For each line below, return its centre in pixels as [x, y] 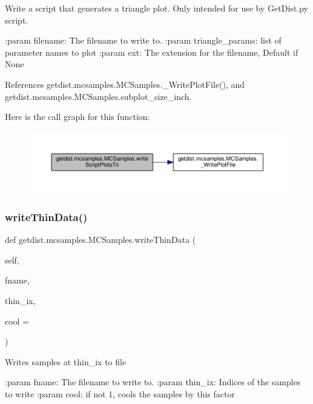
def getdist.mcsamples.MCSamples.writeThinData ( [100, 240]
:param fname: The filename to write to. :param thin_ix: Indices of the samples [153, 382]
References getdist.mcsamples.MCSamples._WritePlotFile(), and [125, 84]
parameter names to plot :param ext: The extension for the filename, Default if [152, 52]
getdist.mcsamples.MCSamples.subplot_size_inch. [98, 96]
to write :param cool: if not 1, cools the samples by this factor [120, 393]
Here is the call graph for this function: [77, 117]
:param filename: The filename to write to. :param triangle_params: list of [143, 40]
